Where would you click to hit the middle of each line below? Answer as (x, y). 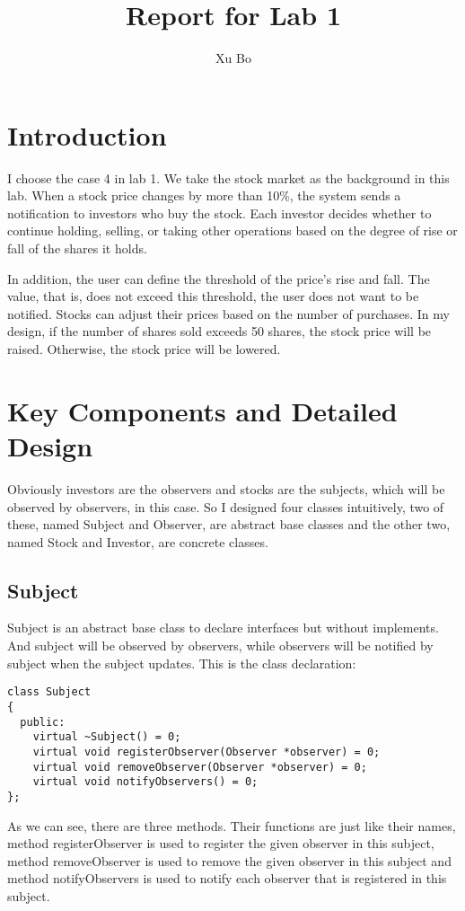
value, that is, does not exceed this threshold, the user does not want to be (213, 296)
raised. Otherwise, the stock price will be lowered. (144, 349)
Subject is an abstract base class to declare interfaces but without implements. (223, 628)
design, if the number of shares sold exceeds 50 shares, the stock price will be (219, 331)
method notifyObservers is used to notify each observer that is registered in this (227, 878)
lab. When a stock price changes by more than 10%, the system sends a (204, 195)
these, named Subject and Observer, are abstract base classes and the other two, (229, 524)
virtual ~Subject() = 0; (107, 737)
